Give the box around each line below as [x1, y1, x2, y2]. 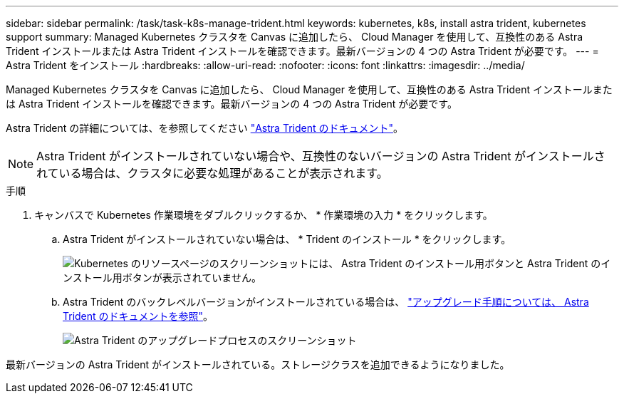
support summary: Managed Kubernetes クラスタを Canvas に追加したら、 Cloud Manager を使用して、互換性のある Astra [6, 31, 583, 43]
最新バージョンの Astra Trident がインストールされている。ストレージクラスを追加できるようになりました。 [6, 358, 510, 370]
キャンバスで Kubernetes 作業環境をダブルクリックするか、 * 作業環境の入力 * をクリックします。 [34, 209, 493, 221]
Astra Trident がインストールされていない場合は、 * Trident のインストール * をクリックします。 [63, 233, 511, 245]
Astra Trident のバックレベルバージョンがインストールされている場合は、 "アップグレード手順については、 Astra [63, 296, 589, 308]
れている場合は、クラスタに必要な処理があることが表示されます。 [36, 166, 388, 180]
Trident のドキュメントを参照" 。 [63, 310, 214, 322]
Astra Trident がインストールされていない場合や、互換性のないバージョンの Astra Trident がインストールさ [36, 149, 605, 163]
